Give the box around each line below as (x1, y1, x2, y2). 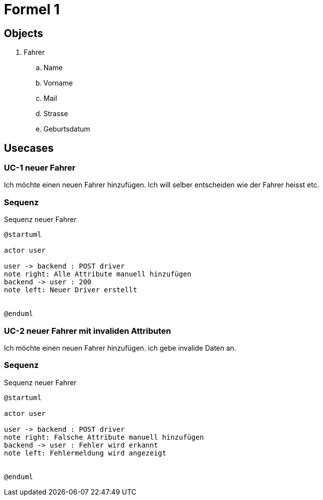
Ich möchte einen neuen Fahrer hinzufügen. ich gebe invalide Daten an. (4, 343, 237, 352)
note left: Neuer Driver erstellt (4, 286, 137, 294)
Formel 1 (4, 1, 60, 18)
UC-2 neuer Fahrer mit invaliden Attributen (4, 325, 171, 336)
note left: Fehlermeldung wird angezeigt (4, 449, 166, 457)
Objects (4, 27, 43, 40)
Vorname (43, 79, 73, 88)
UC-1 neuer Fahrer (4, 163, 76, 173)
